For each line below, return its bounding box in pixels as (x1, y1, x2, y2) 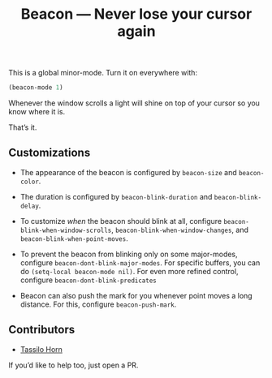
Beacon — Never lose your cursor (20, 5, 253, 24)
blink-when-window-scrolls (19, 226, 112, 234)
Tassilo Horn (19, 344, 63, 354)
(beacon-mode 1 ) (8, 84, 63, 92)
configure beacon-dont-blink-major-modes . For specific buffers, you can (19, 257, 261, 268)
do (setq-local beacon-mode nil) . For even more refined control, (19, 266, 239, 276)
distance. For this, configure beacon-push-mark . (19, 299, 177, 309)
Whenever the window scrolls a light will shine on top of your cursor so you (8, 98, 260, 108)
